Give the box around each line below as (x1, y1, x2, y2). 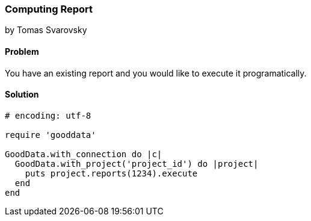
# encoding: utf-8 (5, 110, 91, 120)
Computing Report (5, 3, 93, 15)
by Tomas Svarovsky (5, 25, 87, 36)
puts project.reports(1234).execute (25, 168, 198, 178)
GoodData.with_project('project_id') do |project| (14, 158, 259, 169)
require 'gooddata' (5, 129, 96, 140)
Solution (5, 89, 39, 100)
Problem (5, 46, 39, 57)
